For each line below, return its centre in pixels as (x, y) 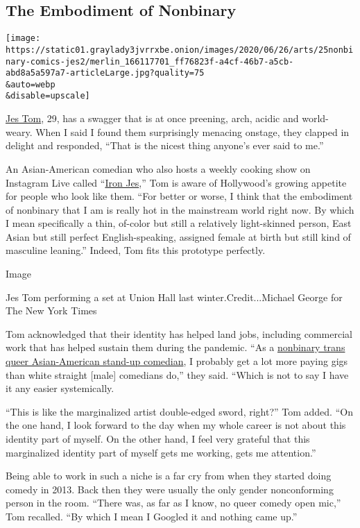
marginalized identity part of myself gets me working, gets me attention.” (161, 452)
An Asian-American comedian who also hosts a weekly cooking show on (158, 168)
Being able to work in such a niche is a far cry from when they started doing (169, 476)
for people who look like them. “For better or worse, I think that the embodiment (179, 196)
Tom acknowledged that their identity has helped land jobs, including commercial (179, 333)
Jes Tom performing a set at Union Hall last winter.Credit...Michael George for (174, 297)
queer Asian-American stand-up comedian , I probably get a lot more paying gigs (177, 361)
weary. (19, 131)
